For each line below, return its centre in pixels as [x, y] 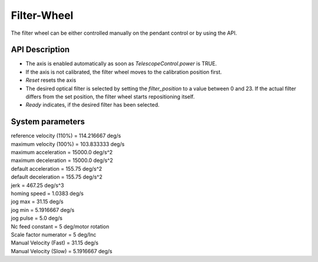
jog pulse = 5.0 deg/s [37, 218]
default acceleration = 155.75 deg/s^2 [57, 168]
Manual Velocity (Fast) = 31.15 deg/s [55, 243]
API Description [40, 50]
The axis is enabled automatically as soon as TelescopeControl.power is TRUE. [121, 64]
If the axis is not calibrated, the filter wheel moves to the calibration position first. [124, 72]
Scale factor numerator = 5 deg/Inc [54, 235]
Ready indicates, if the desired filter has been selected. [93, 105]
